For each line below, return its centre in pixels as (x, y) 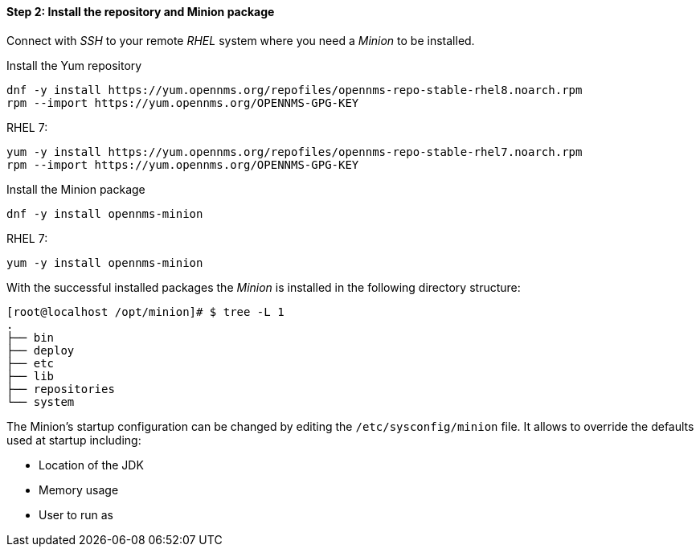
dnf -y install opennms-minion (105, 213)
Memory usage (79, 490)
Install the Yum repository (74, 65)
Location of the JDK (91, 465)
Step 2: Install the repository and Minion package (141, 12)
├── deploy (41, 350)
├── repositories (61, 389)
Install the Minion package (76, 189)
